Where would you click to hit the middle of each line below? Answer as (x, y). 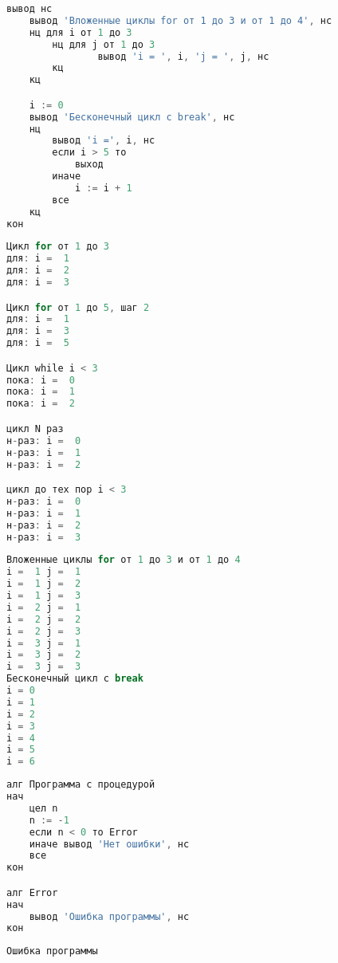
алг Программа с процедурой (81, 785)
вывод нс (29, 9)
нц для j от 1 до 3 (104, 44)
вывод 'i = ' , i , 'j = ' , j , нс (183, 56)
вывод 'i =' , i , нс (104, 141)
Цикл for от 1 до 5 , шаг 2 (78, 307)
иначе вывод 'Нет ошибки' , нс (109, 844)
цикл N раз (35, 428)
